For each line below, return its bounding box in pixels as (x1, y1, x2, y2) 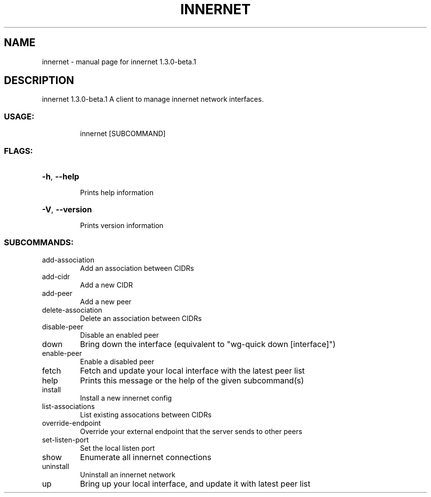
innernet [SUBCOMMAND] (80, 129, 166, 138)
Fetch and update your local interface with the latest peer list (80, 365, 305, 376)
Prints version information (80, 221, 164, 230)
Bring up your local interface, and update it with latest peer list (80, 478, 310, 489)
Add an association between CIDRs (80, 263, 194, 272)
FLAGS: (4, 146, 33, 156)
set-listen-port (42, 435, 89, 444)
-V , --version (42, 204, 92, 214)
